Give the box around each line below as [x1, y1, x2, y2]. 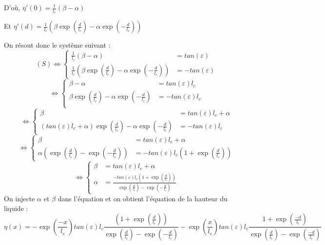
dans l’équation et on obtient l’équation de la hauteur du [57, 193, 228, 204]
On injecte [4, 193, 35, 204]
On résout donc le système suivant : [4, 40, 111, 50]
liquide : [4, 203, 28, 213]
